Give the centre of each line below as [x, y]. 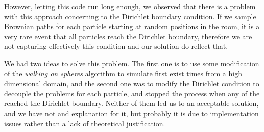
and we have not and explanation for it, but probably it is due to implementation [131, 113]
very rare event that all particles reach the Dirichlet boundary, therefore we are [128, 36]
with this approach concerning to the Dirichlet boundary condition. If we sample [130, 16]
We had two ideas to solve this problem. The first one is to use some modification [132, 63]
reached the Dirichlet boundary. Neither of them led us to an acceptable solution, [131, 103]
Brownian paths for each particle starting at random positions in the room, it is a [132, 26]
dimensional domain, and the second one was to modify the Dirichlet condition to [132, 83]
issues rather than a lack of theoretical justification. [85, 123]
